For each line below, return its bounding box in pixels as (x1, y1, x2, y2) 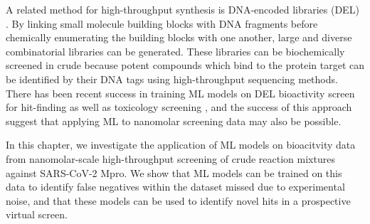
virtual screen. (6, 207, 68, 222)
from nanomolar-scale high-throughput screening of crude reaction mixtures (6, 151, 335, 166)
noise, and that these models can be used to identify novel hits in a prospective (6, 193, 351, 208)
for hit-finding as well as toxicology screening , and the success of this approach (6, 100, 352, 114)
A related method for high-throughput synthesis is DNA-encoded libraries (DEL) (6, 2, 359, 16)
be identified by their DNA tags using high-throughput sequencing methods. (6, 71, 338, 86)
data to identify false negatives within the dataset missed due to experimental (6, 179, 345, 194)
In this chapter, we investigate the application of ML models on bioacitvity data (6, 137, 356, 152)
